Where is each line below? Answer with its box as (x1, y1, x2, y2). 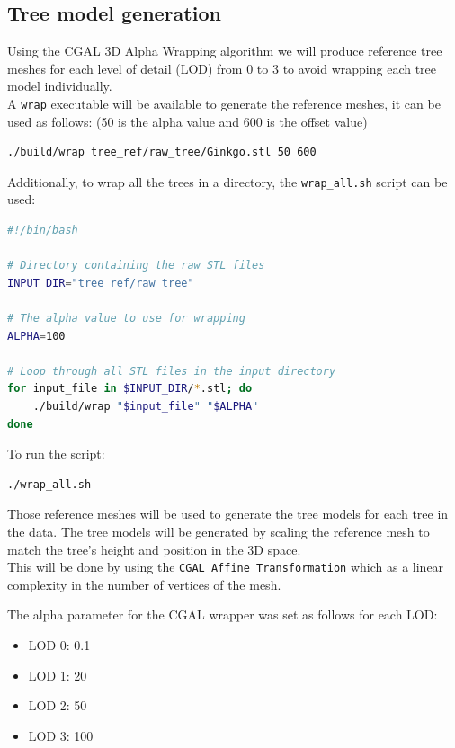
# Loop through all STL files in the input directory (7, 364, 336, 378)
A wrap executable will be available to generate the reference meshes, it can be (7, 93, 441, 112)
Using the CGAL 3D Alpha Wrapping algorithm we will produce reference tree (7, 41, 442, 60)
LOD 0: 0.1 (28, 636, 91, 654)
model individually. (7, 76, 112, 95)
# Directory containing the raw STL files (7, 259, 265, 272)
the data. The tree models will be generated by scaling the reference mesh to (7, 521, 430, 540)
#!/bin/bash (7, 224, 78, 237)
